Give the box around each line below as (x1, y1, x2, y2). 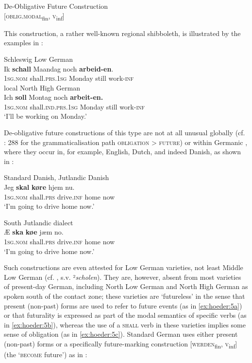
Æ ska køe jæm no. (4, 227, 64, 237)
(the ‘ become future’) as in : (4, 349, 87, 360)
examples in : (4, 37, 43, 48)
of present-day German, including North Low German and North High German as (4, 281, 248, 291)
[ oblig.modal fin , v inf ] (4, 10, 65, 22)
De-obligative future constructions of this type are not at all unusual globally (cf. (4, 127, 245, 138)
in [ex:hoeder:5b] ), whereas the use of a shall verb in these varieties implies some (4, 319, 246, 329)
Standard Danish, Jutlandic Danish (4, 172, 109, 182)
